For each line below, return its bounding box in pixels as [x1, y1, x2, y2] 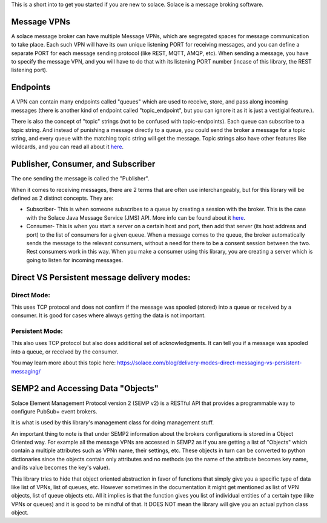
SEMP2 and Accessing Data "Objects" [11, 383, 159, 393]
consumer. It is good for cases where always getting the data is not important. [11, 312, 206, 319]
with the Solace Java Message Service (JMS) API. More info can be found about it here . [26, 214, 246, 221]
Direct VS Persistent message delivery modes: [11, 272, 191, 283]
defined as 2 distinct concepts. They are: [11, 194, 114, 202]
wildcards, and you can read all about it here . [11, 143, 124, 151]
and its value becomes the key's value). [11, 464, 110, 472]
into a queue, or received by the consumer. [11, 348, 119, 355]
